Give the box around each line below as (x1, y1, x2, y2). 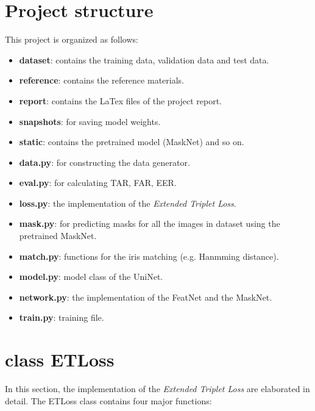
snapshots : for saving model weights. (19, 115, 161, 127)
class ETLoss (5, 347, 115, 372)
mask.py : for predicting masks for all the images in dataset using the (19, 217, 280, 230)
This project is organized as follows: (5, 33, 138, 46)
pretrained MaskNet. (19, 229, 97, 242)
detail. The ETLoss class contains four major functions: (5, 394, 212, 407)
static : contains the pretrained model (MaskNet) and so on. (19, 135, 244, 148)
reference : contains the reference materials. (19, 74, 184, 87)
